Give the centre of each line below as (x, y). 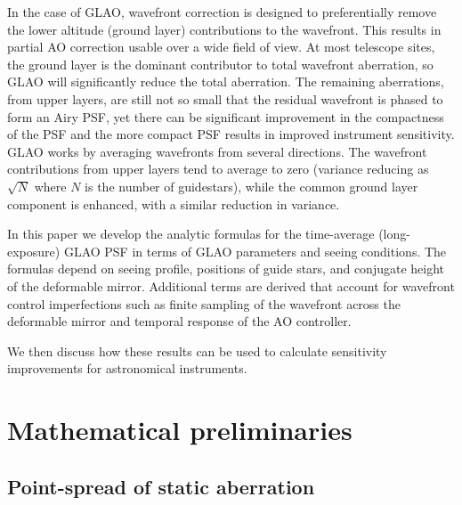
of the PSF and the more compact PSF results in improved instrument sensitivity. (231, 134)
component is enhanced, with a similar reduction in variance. (174, 204)
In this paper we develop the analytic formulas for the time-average (191, 234)
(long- (394, 234)
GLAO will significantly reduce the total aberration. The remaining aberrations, (226, 81)
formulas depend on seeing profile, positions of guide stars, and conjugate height (226, 269)
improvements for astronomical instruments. (127, 368)
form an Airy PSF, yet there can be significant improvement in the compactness (226, 116)
